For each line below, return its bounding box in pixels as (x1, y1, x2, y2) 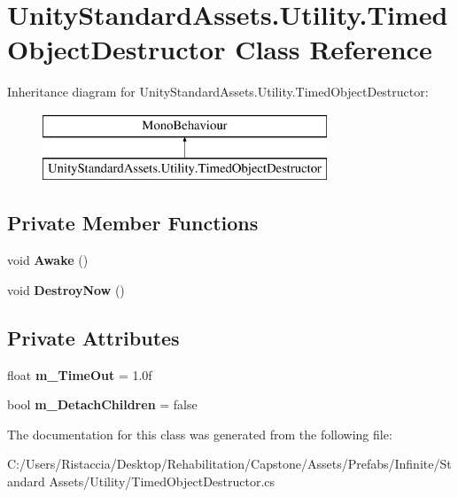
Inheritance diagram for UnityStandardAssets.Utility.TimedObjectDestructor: (7, 82, 429, 101)
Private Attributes (7, 323, 180, 351)
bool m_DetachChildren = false (7, 395, 198, 414)
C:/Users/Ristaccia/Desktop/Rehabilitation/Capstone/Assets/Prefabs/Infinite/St (7, 454, 452, 473)
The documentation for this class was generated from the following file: (7, 424, 392, 443)
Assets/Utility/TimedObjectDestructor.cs (49, 472, 276, 491)
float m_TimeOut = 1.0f (7, 365, 152, 384)
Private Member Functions (7, 209, 259, 237)
